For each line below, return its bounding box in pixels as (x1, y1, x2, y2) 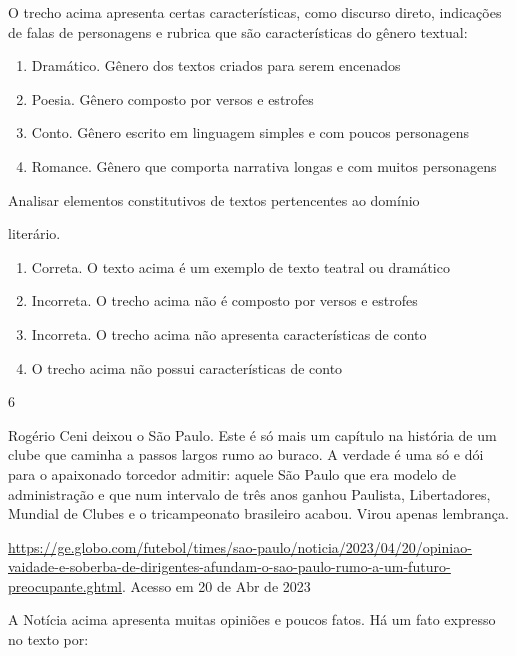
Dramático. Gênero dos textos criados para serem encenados (31, 55, 401, 76)
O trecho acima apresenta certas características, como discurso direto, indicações (8, 2, 502, 22)
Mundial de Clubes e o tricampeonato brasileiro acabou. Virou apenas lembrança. (8, 503, 509, 524)
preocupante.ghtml (8, 575, 123, 596)
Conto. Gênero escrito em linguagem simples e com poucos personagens (31, 122, 470, 143)
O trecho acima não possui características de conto (31, 357, 343, 378)
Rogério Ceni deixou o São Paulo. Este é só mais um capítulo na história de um (8, 424, 497, 445)
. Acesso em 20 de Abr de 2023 (122, 575, 311, 596)
